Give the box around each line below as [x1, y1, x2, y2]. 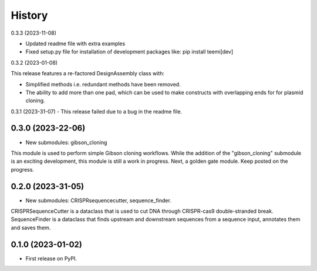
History [11, 9, 48, 22]
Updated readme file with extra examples [25, 40, 126, 47]
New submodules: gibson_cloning [25, 139, 107, 146]
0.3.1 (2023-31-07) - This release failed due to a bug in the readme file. [11, 108, 182, 115]
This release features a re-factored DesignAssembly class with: [11, 70, 164, 77]
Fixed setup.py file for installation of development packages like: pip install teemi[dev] [25, 48, 234, 55]
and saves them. [11, 224, 51, 231]
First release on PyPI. [25, 255, 77, 262]
